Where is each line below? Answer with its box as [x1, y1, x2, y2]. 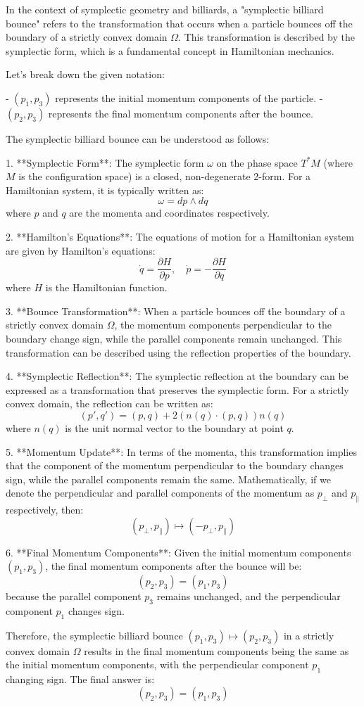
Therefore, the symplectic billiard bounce [6, 628, 183, 642]
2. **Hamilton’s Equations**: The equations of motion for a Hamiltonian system [6, 229, 354, 243]
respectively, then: [6, 502, 84, 517]
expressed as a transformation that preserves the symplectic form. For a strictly [6, 382, 349, 397]
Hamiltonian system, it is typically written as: [6, 182, 204, 197]
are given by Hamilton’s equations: [6, 243, 156, 257]
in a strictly [283, 628, 334, 642]
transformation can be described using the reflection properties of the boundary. [6, 345, 351, 359]
